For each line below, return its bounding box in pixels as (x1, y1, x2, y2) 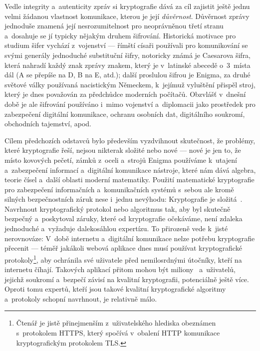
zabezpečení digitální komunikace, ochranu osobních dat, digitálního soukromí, (4, 108, 245, 119)
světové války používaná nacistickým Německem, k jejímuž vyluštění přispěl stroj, (4, 79, 256, 89)
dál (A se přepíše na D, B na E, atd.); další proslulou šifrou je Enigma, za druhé (4, 69, 251, 80)
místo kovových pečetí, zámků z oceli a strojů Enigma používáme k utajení (4, 154, 237, 165)
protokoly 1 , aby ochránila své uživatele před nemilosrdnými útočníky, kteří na (4, 253, 242, 265)
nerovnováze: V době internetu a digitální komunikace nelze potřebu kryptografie (4, 233, 255, 243)
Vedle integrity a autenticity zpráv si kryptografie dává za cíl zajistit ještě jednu (4, 1, 250, 11)
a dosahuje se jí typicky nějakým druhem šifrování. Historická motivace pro (4, 30, 236, 40)
